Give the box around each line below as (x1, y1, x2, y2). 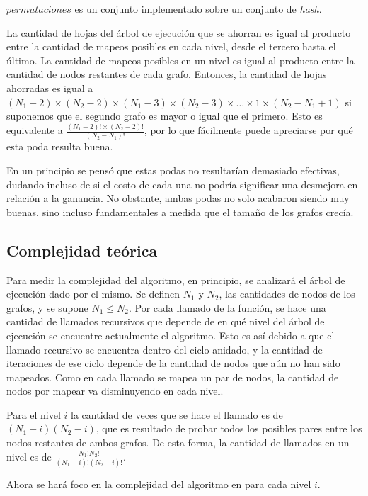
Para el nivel (6, 407, 61, 422)
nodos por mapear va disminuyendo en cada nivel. (6, 383, 224, 398)
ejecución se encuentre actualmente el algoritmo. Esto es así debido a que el (6, 327, 335, 342)
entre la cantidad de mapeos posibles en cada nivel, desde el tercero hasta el (6, 39, 336, 54)
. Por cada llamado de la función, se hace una (128, 300, 326, 315)
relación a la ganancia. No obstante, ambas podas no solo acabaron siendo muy (6, 191, 350, 205)
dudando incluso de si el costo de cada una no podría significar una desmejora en (6, 176, 358, 191)
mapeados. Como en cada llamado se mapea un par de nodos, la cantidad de (6, 369, 339, 384)
